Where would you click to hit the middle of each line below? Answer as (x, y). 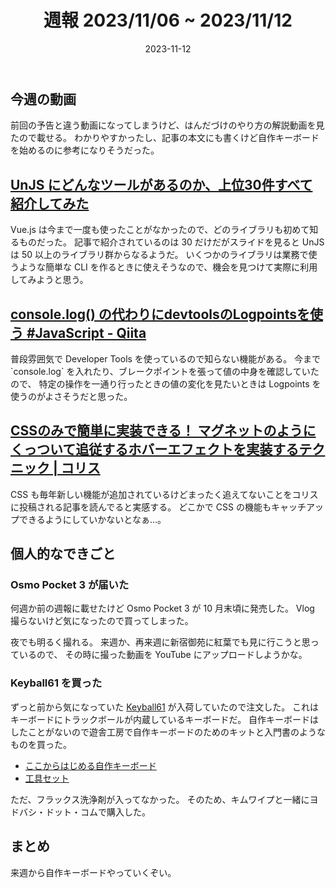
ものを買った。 (41, 744)
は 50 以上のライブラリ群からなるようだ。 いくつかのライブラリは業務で (159, 255)
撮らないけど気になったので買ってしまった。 (102, 621)
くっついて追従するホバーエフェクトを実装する (155, 449)
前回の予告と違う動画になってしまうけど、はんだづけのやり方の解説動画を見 (167, 125)
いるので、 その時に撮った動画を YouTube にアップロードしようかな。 (163, 655)
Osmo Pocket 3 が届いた (70, 585)
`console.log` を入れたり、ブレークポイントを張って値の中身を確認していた (165, 371)
